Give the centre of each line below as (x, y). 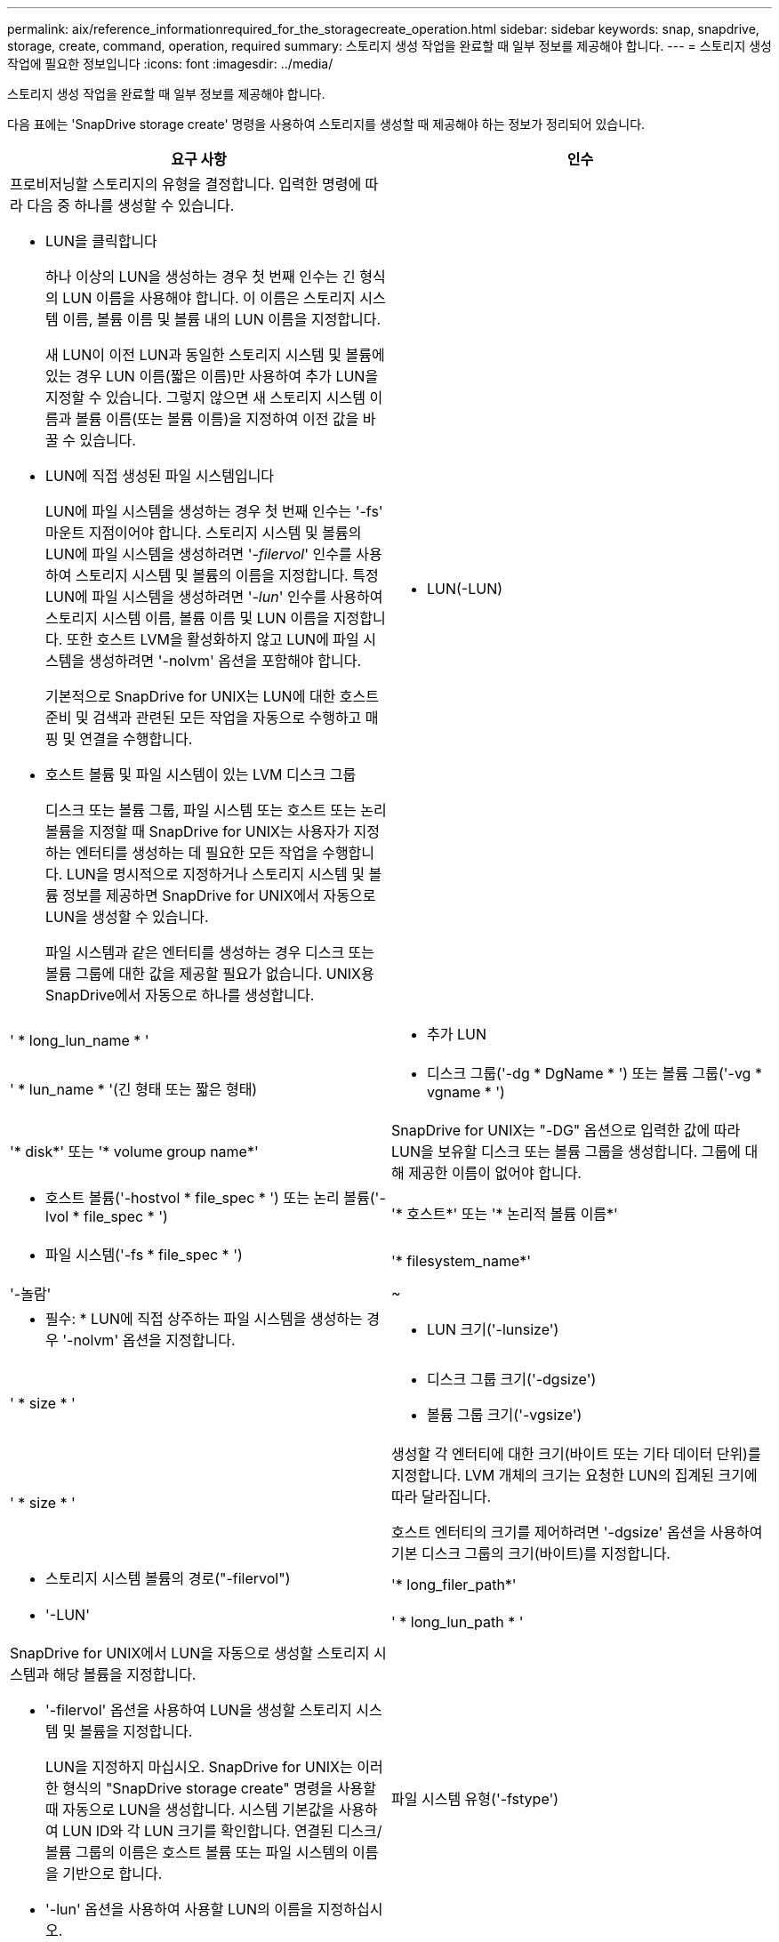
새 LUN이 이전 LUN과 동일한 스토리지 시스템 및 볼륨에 (215, 355)
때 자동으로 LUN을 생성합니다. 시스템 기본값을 (190, 1810)
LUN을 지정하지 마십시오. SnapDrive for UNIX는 (199, 1767)
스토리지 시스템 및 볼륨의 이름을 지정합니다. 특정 (227, 575)
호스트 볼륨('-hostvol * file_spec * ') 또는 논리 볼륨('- (216, 1198)
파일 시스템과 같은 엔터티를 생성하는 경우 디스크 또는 (210, 952)
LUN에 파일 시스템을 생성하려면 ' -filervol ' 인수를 (199, 554)
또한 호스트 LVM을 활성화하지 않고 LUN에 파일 (213, 639)
